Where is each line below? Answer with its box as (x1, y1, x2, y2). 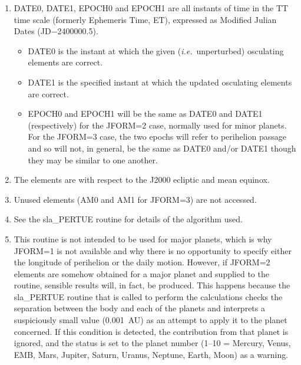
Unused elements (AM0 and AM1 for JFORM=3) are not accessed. (14, 193, 257, 205)
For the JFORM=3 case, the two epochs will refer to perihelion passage (28, 130, 286, 143)
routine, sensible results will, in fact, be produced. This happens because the (14, 279, 290, 291)
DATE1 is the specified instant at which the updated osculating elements (28, 75, 292, 88)
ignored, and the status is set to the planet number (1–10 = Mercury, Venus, (14, 337, 291, 349)
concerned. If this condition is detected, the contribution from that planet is (14, 325, 289, 337)
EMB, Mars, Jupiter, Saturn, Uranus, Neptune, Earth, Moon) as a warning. (14, 348, 289, 360)
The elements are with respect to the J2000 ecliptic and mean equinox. (14, 173, 270, 186)
